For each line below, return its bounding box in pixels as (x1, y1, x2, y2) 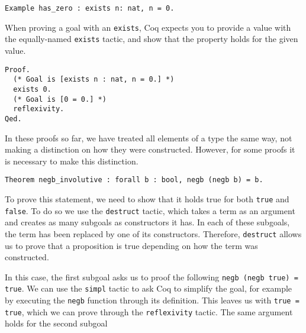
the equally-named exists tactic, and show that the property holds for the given (5, 33, 298, 45)
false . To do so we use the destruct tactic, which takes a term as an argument (5, 204, 295, 216)
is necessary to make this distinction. (5, 154, 138, 167)
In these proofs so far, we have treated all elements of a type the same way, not (5, 131, 292, 144)
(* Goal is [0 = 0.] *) (13, 95, 107, 104)
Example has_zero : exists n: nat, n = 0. (5, 4, 175, 12)
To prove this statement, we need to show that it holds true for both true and (5, 192, 289, 205)
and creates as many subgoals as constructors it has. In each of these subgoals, (5, 216, 290, 228)
